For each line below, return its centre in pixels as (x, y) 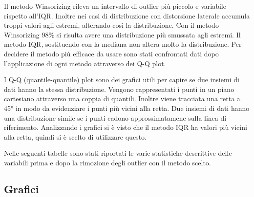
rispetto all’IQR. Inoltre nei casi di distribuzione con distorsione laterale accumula (127, 15)
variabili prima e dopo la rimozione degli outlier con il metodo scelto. (107, 162)
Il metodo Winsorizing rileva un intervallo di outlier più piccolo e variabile (115, 6)
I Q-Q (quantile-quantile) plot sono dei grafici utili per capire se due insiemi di (122, 80)
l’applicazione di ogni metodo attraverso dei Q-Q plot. (85, 63)
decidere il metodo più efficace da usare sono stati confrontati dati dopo (111, 53)
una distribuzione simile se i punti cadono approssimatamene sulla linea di (115, 117)
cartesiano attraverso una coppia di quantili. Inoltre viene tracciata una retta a (122, 98)
